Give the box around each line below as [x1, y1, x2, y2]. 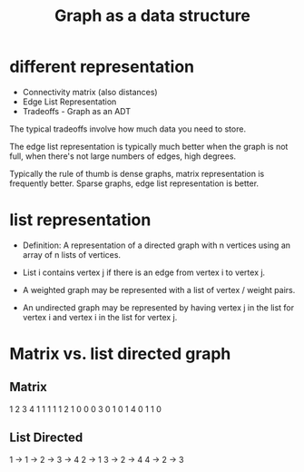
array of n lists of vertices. [22, 249, 121, 260]
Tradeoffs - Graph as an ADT [22, 105, 132, 116]
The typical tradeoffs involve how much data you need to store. [9, 123, 247, 134]
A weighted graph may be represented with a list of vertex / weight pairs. [22, 284, 296, 295]
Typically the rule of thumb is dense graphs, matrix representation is [9, 168, 265, 179]
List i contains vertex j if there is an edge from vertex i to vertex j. [22, 267, 266, 278]
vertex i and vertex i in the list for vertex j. [22, 311, 178, 322]
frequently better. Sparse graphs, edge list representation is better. [9, 178, 260, 189]
